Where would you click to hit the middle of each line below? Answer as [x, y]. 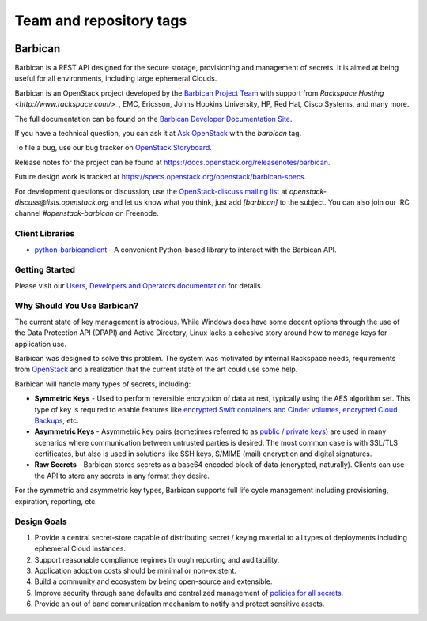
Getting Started [45, 270]
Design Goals [41, 521]
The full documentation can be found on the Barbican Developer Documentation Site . [153, 119]
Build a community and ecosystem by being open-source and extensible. [153, 581]
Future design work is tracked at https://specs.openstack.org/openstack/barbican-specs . [161, 177]
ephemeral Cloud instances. [80, 548]
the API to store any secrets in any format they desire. [122, 476]
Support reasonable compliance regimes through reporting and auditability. [157, 559]
